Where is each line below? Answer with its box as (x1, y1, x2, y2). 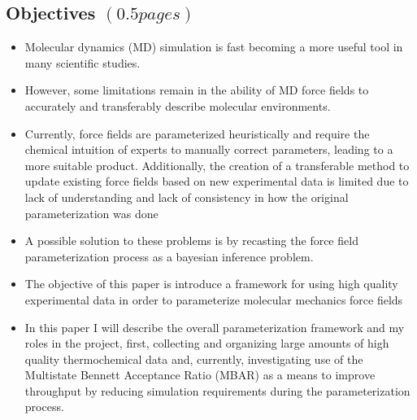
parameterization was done (24, 204, 159, 221)
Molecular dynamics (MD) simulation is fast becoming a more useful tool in (24, 38, 403, 55)
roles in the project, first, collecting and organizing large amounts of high (24, 335, 389, 352)
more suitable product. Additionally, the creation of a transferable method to (24, 156, 410, 173)
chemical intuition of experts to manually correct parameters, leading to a (24, 141, 393, 158)
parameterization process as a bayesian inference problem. (24, 247, 314, 265)
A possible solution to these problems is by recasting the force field (24, 232, 358, 249)
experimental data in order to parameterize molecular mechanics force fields (24, 291, 403, 308)
